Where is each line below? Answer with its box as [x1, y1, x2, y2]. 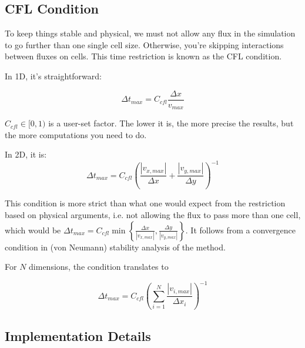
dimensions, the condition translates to [29, 260, 169, 273]
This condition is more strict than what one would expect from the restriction [5, 197, 286, 209]
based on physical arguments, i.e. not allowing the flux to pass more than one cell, [5, 208, 301, 220]
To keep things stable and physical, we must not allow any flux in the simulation [5, 27, 296, 39]
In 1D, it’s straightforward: [5, 69, 102, 82]
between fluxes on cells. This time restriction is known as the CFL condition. [5, 50, 282, 62]
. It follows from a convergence [185, 223, 296, 236]
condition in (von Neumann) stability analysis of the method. [5, 240, 226, 253]
